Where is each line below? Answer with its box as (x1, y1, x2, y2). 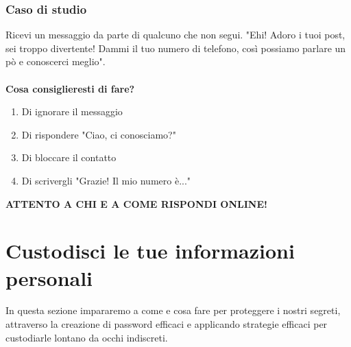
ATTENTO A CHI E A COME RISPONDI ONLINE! (5, 196, 267, 211)
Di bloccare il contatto (21, 150, 117, 165)
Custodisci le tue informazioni (5, 237, 295, 265)
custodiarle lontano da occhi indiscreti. (5, 330, 168, 344)
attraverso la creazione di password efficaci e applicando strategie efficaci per (5, 317, 328, 331)
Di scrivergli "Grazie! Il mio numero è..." (21, 173, 191, 187)
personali (5, 263, 93, 291)
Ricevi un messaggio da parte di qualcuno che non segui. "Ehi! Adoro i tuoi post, (5, 27, 346, 42)
